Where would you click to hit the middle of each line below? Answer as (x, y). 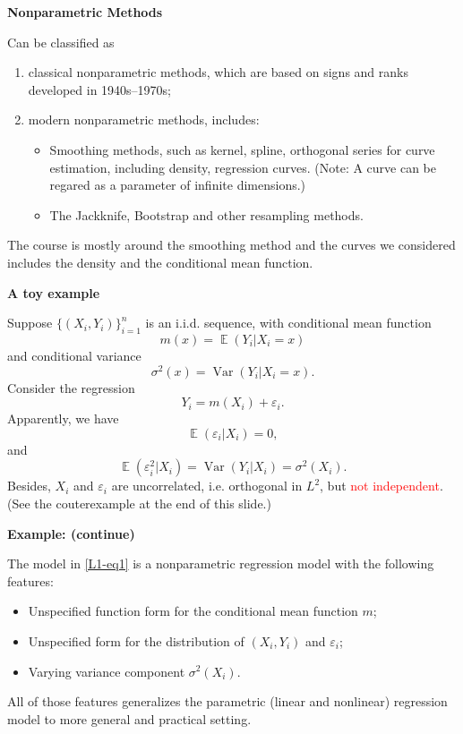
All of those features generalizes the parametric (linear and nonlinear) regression (227, 701)
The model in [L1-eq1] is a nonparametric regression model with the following (221, 563)
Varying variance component (107, 671)
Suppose (30, 323)
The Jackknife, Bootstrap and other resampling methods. (206, 214)
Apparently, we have (63, 418)
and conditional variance (74, 355)
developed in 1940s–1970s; (100, 89)
